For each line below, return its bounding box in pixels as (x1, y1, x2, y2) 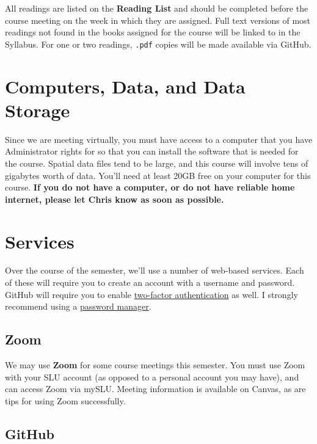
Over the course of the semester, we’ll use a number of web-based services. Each (5, 264, 304, 277)
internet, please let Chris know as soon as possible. (5, 192, 224, 205)
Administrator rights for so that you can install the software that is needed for (5, 145, 299, 158)
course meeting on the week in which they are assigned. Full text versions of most (5, 13, 311, 26)
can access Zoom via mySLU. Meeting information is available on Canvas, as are (5, 382, 306, 395)
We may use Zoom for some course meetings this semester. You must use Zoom (5, 358, 305, 371)
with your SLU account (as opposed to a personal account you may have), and (5, 370, 299, 383)
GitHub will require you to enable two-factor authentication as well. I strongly (5, 288, 298, 300)
